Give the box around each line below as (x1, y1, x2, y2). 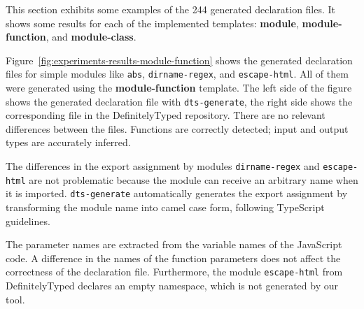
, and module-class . (45, 29, 136, 44)
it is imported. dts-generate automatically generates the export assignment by (6, 186, 348, 201)
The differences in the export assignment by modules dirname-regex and (6, 159, 320, 173)
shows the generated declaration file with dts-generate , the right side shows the (6, 94, 353, 108)
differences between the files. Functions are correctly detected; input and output (6, 121, 349, 136)
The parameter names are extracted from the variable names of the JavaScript (6, 237, 342, 252)
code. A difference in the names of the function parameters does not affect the (6, 250, 341, 265)
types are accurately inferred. (6, 135, 131, 150)
